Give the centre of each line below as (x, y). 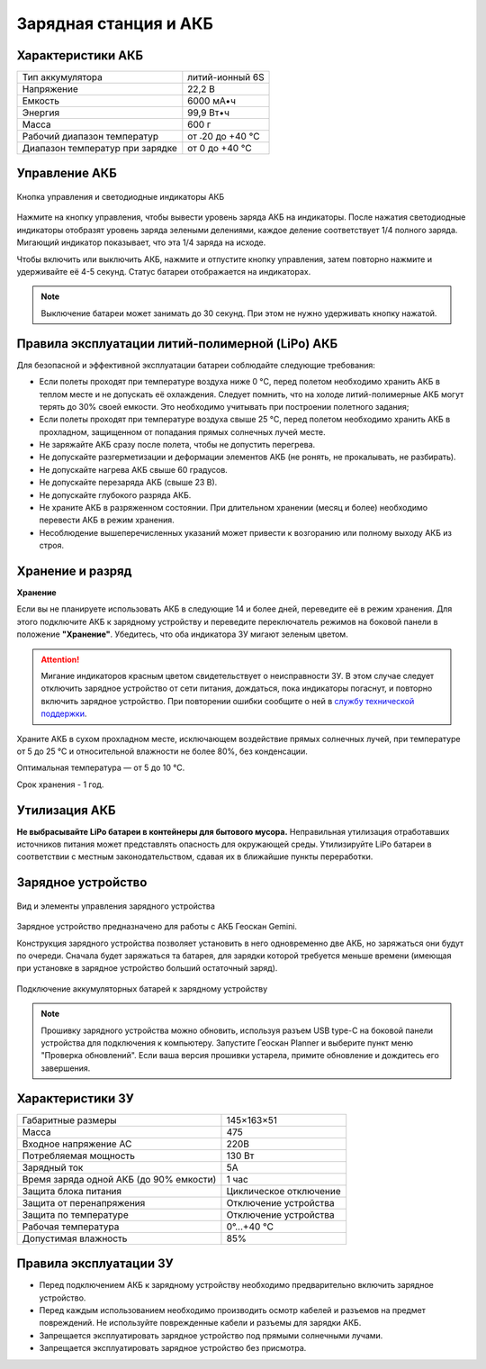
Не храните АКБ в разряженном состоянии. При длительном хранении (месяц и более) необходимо (233, 508)
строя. (52, 546)
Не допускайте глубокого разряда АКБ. (115, 494)
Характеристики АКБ (80, 55)
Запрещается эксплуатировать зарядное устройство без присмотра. (173, 1348)
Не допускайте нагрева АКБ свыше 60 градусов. (134, 469)
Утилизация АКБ (66, 810)
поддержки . (64, 714)
